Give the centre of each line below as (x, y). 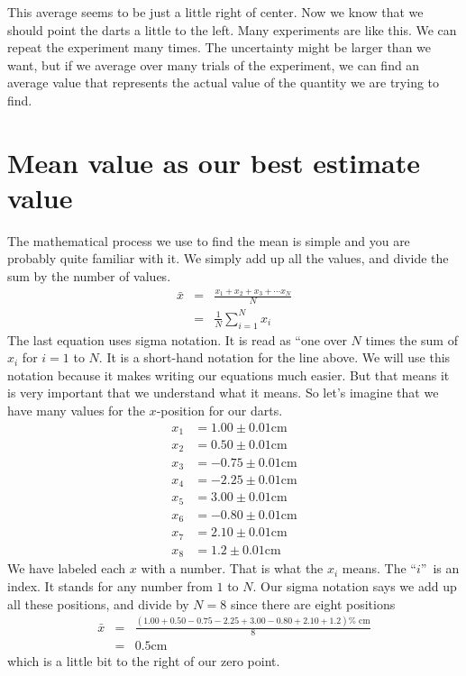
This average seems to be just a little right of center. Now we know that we (215, 12)
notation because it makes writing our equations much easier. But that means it (228, 375)
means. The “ (379, 568)
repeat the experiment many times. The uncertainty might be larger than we (219, 47)
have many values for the (76, 410)
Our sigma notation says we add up (359, 586)
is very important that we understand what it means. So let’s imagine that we (223, 393)
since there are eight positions (313, 603)
